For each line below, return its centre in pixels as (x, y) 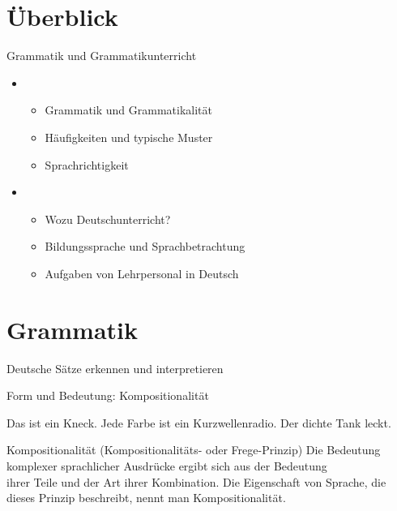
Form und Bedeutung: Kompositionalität (108, 395)
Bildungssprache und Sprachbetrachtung (145, 246)
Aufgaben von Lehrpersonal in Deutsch (142, 273)
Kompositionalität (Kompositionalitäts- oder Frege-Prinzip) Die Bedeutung (194, 450)
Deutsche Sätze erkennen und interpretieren (115, 368)
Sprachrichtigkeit (87, 164)
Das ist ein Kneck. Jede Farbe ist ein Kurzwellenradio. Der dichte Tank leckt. (199, 422)
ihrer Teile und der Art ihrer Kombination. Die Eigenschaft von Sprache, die (196, 481)
